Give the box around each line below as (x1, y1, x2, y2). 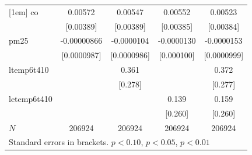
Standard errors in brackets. (9, 136, 109, 148)
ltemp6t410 (9, 64, 49, 76)
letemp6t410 (9, 92, 52, 104)
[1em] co (9, 5, 38, 17)
